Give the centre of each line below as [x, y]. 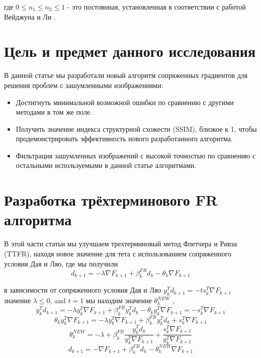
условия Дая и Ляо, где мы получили [61, 263]
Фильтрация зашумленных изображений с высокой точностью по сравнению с [136, 155]
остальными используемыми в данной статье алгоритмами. [106, 165]
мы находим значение [119, 300]
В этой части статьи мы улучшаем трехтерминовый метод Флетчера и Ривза [121, 244]
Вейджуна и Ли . [30, 16]
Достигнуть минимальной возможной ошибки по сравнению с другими [125, 102]
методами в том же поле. [54, 112]
